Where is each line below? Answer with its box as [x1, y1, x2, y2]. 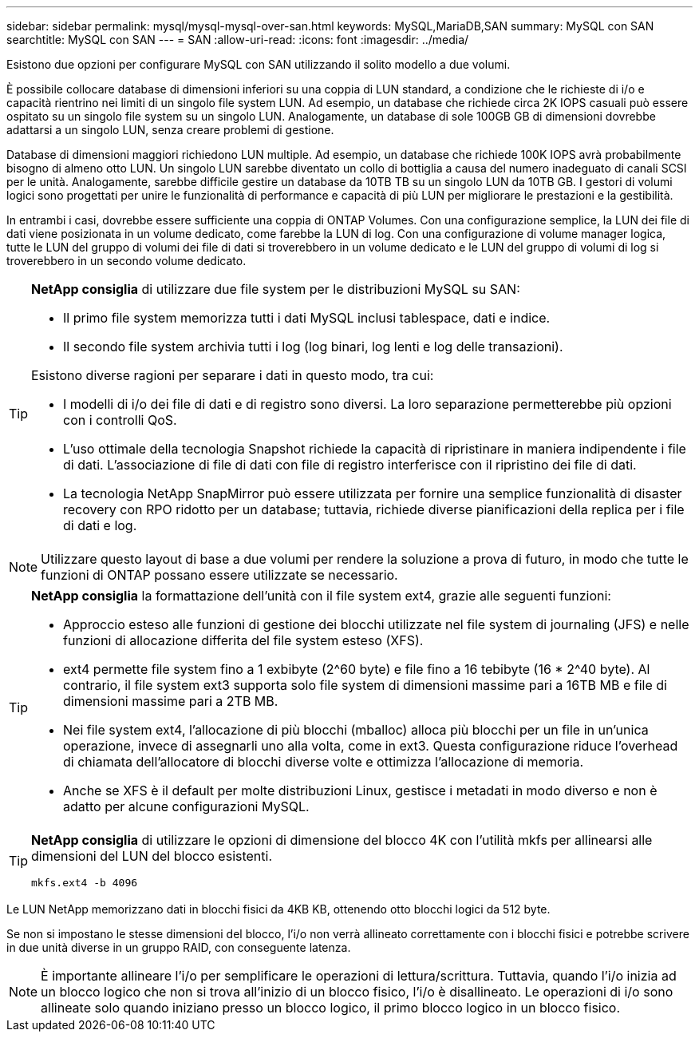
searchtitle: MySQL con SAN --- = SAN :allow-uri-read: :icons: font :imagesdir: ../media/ [6, 33, 469, 46]
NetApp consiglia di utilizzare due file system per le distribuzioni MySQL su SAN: [31, 281, 520, 297]
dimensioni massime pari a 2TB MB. [63, 693, 278, 709]
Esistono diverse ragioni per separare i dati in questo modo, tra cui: [31, 367, 434, 383]
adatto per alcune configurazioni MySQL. [63, 798, 310, 814]
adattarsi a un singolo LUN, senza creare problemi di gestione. [6, 123, 334, 137]
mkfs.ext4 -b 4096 [31, 877, 138, 889]
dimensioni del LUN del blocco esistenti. [31, 848, 273, 864]
